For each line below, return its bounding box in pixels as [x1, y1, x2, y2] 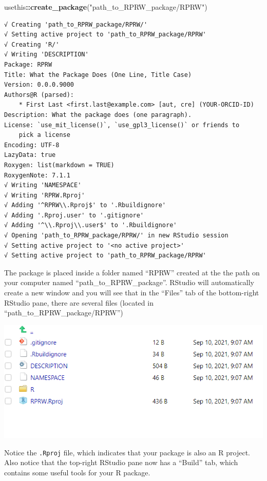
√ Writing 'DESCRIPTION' [4, 51, 89, 58]
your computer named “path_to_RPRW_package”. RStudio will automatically [4, 277, 255, 288]
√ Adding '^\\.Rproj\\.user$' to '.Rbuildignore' [4, 222, 177, 229]
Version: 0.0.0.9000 [4, 81, 74, 89]
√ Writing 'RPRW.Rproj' [4, 191, 85, 199]
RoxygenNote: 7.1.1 [4, 171, 70, 179]
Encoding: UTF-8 [4, 141, 60, 149]
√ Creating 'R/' [4, 41, 60, 48]
